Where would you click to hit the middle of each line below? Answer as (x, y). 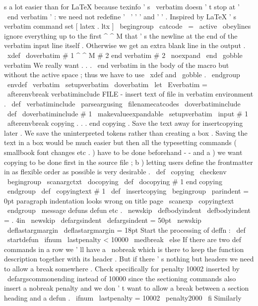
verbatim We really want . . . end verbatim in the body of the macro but (117, 65)
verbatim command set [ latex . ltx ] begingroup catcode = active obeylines (128, 26)
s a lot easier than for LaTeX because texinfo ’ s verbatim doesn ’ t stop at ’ (122, 6)
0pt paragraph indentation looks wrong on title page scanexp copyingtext (119, 200)
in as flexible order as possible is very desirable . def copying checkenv (115, 172)
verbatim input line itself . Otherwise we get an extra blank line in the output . (125, 45)
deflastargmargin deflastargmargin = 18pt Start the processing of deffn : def (126, 229)
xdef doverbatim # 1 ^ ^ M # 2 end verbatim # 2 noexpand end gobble (125, 55)
